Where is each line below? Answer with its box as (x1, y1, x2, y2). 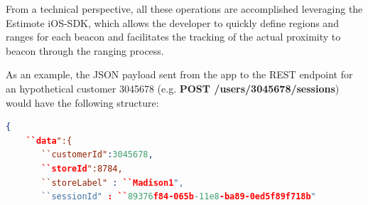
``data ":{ (26, 135, 72, 146)
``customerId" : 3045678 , (41, 149, 153, 160)
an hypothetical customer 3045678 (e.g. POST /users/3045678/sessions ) (6, 80, 340, 95)
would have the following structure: (6, 95, 159, 110)
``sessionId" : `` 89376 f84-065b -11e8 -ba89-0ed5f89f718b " (41, 191, 316, 202)
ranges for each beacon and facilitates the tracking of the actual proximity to (6, 29, 341, 44)
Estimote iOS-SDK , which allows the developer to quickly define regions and (6, 15, 339, 30)
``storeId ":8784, (41, 163, 123, 174)
